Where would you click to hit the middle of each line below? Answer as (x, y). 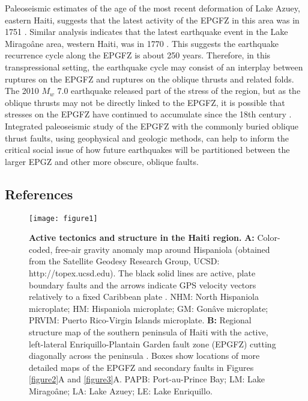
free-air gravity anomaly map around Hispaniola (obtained (162, 249)
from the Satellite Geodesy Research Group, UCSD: (124, 261)
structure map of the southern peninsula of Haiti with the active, (149, 331)
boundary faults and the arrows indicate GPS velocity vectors (143, 284)
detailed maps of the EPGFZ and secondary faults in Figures (141, 367)
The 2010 (22, 91)
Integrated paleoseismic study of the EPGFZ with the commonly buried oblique (152, 126)
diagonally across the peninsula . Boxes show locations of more (144, 356)
